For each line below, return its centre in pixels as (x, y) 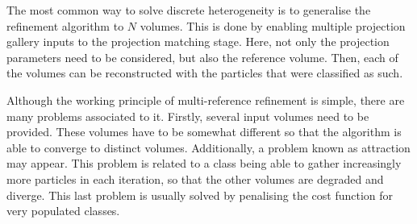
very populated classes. (63, 211)
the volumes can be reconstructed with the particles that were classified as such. (205, 73)
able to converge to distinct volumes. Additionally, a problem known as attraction (208, 147)
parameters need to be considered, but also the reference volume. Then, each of (202, 57)
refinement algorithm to (65, 25)
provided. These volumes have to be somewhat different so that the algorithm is (204, 132)
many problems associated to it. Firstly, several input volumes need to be (188, 116)
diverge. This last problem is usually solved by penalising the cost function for (200, 195)
